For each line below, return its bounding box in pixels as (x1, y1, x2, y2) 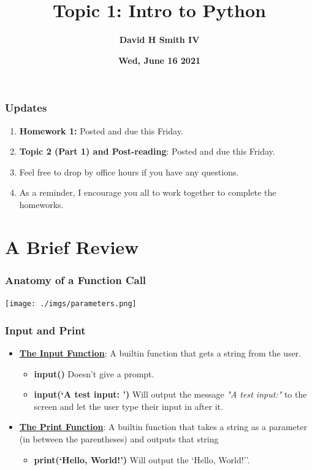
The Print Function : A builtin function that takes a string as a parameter (19, 420, 307, 433)
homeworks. (19, 198, 64, 210)
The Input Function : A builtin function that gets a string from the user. (19, 347, 302, 360)
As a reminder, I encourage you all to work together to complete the (19, 186, 276, 199)
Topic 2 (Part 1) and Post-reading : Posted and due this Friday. (19, 145, 275, 158)
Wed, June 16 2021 (118, 53, 201, 66)
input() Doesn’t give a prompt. (34, 367, 154, 380)
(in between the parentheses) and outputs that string (19, 433, 219, 445)
